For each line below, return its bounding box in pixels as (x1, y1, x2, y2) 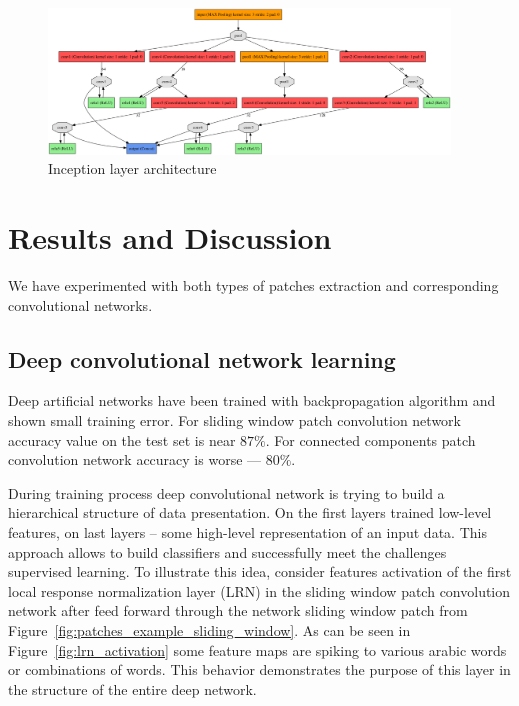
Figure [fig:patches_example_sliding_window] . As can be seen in (8, 619, 411, 640)
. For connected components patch (265, 429, 476, 450)
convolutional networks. (8, 294, 153, 315)
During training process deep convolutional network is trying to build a (8, 482, 445, 503)
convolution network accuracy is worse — (8, 449, 262, 470)
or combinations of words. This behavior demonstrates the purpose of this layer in (8, 659, 511, 680)
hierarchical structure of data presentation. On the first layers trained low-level (8, 502, 492, 523)
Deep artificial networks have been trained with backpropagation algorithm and (8, 390, 496, 411)
